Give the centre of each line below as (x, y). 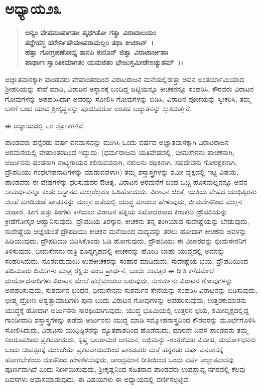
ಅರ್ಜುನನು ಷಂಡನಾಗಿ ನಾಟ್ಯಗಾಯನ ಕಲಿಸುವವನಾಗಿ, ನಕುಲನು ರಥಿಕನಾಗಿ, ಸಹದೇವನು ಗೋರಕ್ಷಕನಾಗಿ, (121, 162)
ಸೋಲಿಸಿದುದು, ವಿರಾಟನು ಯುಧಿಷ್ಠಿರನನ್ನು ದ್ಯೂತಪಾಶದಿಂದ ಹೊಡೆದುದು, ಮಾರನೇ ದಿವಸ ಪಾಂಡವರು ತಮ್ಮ (127, 329)
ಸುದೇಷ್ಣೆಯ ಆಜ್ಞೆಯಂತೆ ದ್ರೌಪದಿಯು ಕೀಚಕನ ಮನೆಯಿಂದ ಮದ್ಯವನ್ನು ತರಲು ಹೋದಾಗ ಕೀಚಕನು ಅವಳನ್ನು (126, 231)
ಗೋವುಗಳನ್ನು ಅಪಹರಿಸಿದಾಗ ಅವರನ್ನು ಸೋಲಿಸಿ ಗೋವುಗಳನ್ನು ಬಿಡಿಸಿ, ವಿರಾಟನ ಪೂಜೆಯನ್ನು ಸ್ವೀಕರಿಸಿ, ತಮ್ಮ (128, 98)
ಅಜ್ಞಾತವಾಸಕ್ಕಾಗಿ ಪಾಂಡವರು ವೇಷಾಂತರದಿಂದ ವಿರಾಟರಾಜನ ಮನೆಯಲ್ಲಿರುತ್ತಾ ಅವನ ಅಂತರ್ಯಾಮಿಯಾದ (125, 79)
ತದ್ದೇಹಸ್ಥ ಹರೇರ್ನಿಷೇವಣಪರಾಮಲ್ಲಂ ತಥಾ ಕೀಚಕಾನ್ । (89, 42)
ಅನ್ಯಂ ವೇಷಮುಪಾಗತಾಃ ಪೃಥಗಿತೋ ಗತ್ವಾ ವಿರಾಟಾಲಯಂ (91, 32)
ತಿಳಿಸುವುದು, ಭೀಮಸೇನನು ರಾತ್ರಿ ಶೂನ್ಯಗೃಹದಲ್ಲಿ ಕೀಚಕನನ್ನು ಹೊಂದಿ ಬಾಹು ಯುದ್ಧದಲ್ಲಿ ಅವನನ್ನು (115, 251)
